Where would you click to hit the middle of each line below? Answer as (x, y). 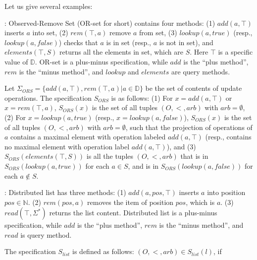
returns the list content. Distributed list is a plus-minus (133, 213)
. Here (199, 52)
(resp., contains (228, 137)
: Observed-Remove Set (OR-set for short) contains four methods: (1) (110, 23)
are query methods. (201, 71)
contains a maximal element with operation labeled (88, 137)
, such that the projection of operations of (189, 127)
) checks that (78, 42)
